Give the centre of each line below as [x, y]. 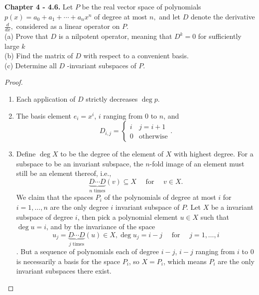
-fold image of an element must [197, 163]
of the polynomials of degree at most [160, 197]
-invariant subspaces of [102, 65]
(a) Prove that [26, 36]
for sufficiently [220, 36]
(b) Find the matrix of [39, 56]
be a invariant [232, 207]
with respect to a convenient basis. [136, 56]
